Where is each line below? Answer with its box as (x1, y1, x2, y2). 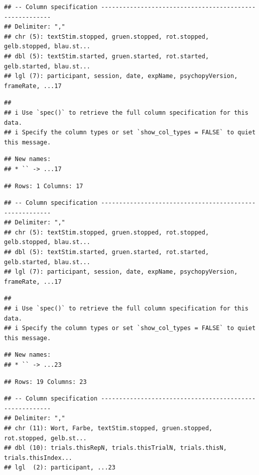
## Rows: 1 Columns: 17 (4, 182, 83, 190)
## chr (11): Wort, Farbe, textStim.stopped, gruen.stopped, (4, 424, 213, 432)
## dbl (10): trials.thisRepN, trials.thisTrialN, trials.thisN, (4, 444, 227, 452)
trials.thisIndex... (4, 454, 73, 461)
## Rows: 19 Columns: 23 (4, 378, 87, 385)
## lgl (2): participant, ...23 (4, 464, 115, 471)
